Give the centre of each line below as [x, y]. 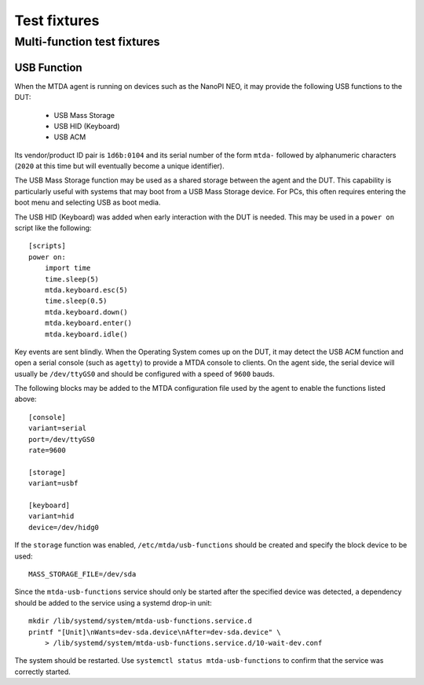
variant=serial [58, 428]
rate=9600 [47, 451]
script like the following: [53, 228]
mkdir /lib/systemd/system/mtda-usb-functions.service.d [141, 621]
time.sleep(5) [72, 279]
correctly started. [42, 672]
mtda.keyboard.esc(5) [86, 290]
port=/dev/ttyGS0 [62, 439]
